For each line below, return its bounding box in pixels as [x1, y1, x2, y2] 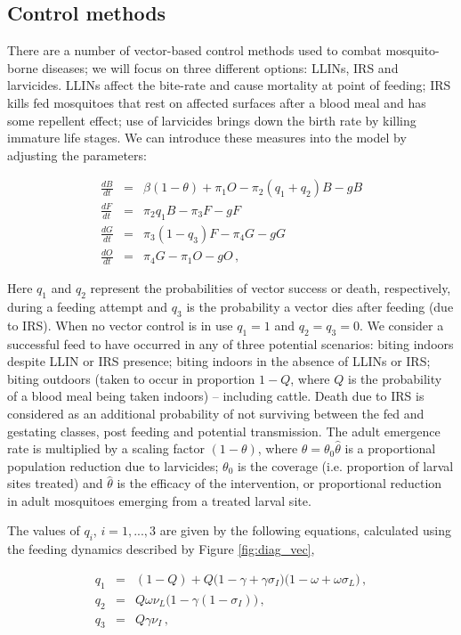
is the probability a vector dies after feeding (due [186, 297, 454, 315]
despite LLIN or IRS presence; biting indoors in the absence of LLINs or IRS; [7, 352, 431, 370]
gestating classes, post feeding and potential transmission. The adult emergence [7, 421, 441, 440]
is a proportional [344, 439, 436, 458]
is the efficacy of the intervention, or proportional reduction [117, 474, 442, 493]
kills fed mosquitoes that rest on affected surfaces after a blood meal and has [7, 93, 426, 111]
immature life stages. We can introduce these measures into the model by [7, 128, 407, 147]
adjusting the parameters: [7, 145, 147, 164]
